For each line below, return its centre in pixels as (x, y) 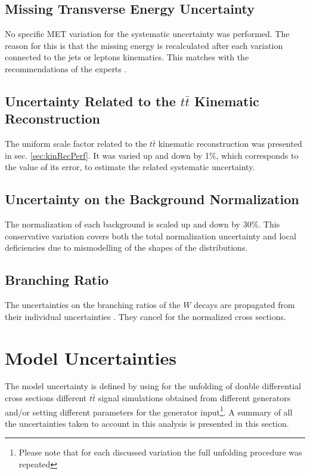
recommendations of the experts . (66, 68)
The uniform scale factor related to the (76, 144)
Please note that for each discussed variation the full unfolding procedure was (160, 452)
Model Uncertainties (91, 357)
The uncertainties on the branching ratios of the (93, 305)
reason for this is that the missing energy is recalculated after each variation (144, 45)
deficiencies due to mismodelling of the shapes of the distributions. (126, 247)
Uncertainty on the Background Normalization (152, 199)
